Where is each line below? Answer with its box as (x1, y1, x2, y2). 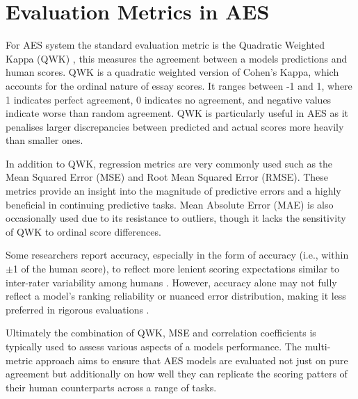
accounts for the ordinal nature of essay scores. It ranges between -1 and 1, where (6, 78, 352, 92)
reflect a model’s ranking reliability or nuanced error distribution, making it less (6, 288, 346, 303)
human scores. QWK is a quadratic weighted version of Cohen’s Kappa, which (6, 65, 339, 79)
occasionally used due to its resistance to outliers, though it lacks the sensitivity (6, 211, 346, 225)
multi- (304, 339, 331, 353)
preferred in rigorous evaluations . (6, 302, 149, 316)
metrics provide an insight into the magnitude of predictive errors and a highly (6, 184, 341, 198)
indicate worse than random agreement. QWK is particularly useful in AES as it (6, 106, 349, 120)
